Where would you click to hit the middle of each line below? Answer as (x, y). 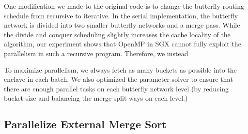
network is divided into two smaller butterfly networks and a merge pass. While (122, 25)
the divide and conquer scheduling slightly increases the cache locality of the (117, 34)
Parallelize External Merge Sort (85, 124)
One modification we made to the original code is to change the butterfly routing (124, 6)
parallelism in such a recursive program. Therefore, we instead (96, 53)
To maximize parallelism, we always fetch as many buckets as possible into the (120, 69)
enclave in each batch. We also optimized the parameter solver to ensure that (118, 79)
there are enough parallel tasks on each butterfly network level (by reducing (116, 88)
